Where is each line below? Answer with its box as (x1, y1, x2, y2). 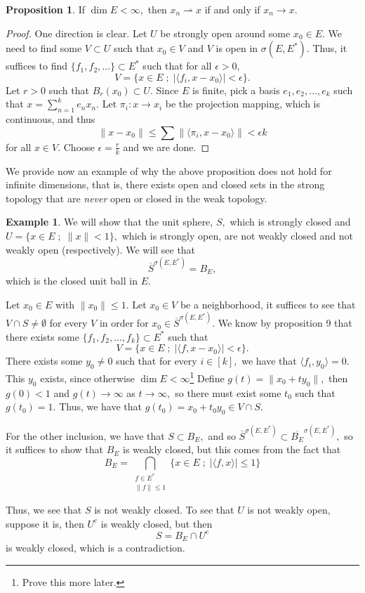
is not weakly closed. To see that (94, 502, 234, 517)
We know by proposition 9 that (218, 315, 352, 330)
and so (208, 428, 236, 443)
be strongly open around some (160, 25, 291, 40)
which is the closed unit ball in (6, 273, 138, 288)
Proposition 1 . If (6, 2, 85, 16)
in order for (99, 315, 149, 330)
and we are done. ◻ (123, 139, 210, 154)
